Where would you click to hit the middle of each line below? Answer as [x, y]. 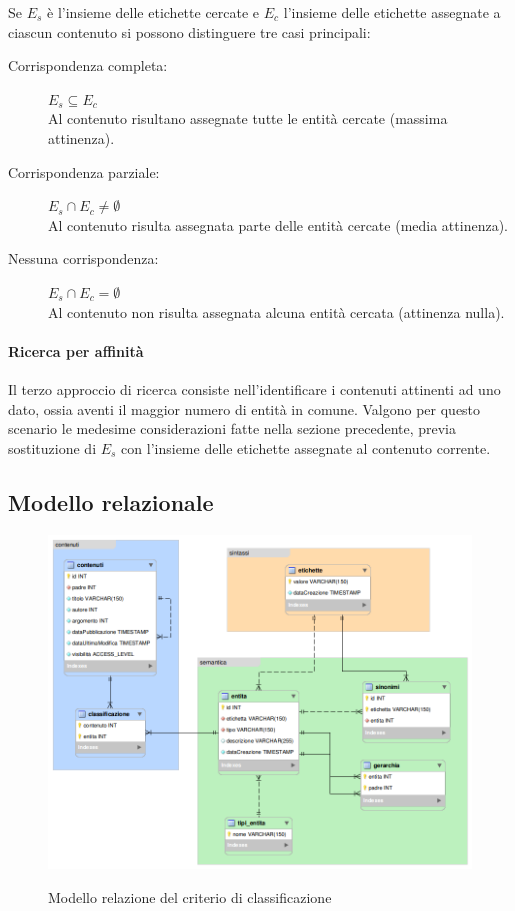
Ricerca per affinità [76, 350]
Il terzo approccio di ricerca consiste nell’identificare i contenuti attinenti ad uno [254, 388]
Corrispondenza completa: [88, 65]
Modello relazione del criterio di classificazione [190, 896]
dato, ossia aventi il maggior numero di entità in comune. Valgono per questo [244, 408]
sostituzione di [52, 447]
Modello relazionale [111, 501]
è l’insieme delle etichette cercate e [153, 12]
